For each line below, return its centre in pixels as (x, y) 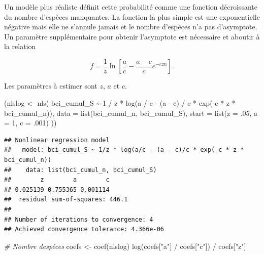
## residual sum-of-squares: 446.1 (66, 200)
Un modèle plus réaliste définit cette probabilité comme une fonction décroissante (131, 7)
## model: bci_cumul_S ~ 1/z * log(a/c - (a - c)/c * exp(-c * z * (124, 150)
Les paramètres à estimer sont (51, 86)
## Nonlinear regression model (57, 140)
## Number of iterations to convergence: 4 (79, 219)
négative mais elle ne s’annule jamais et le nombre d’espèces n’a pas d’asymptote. (131, 27)
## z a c (57, 180)
